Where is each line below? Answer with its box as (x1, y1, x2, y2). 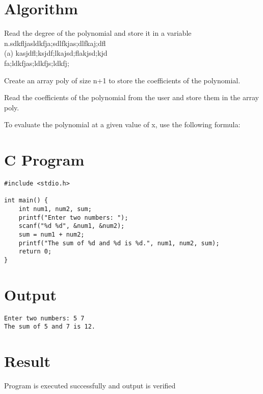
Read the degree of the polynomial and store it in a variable (4, 28, 192, 38)
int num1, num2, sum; (18, 205, 92, 213)
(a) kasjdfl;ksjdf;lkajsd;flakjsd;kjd (4, 48, 108, 58)
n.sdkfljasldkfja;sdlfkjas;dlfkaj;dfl (4, 37, 106, 48)
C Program (4, 149, 85, 170)
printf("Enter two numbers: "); (18, 214, 128, 221)
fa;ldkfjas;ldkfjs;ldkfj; (4, 57, 69, 68)
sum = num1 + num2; (18, 230, 85, 238)
